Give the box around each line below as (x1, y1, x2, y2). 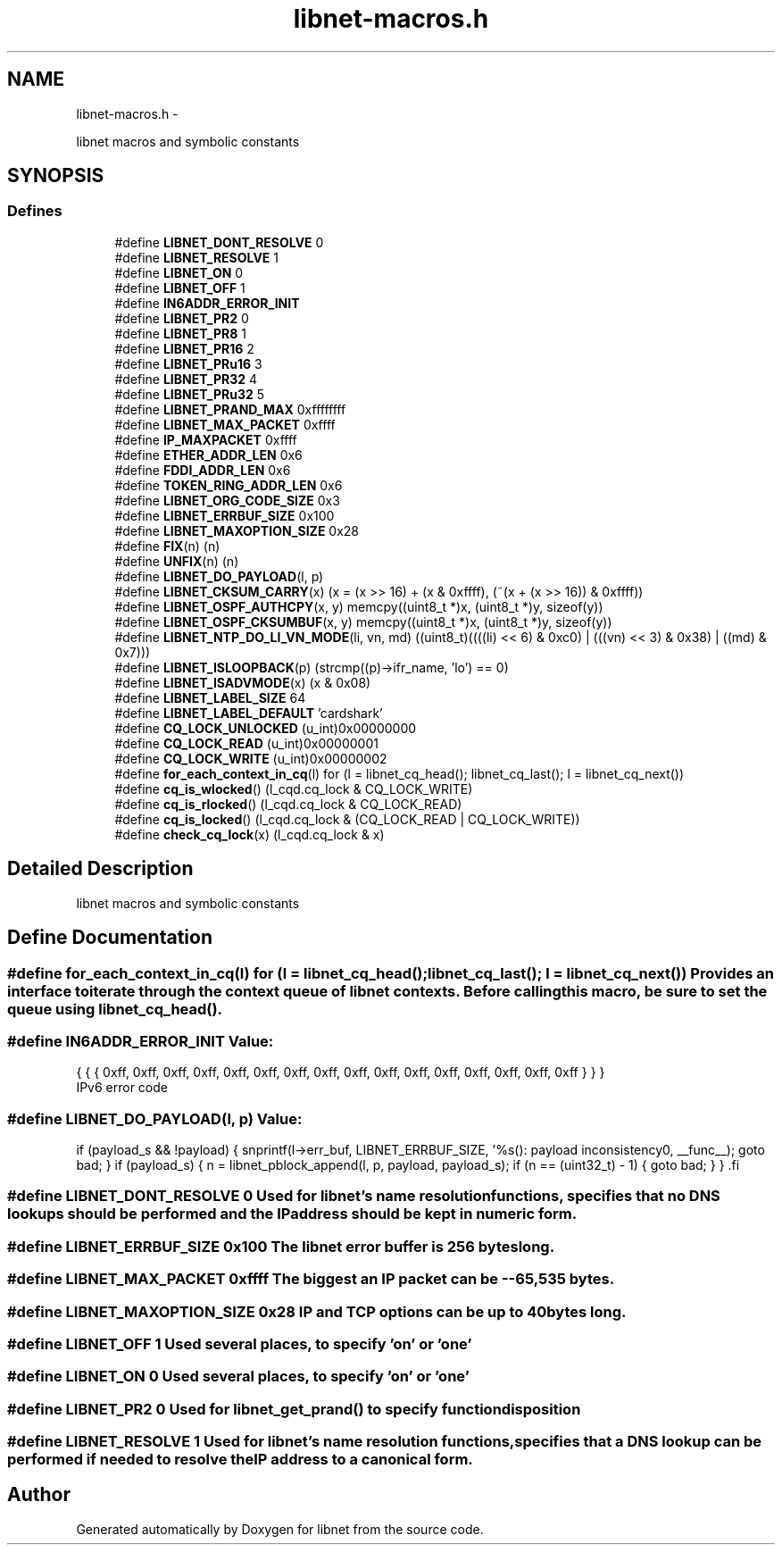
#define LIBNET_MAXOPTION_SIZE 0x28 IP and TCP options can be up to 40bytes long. (7, 1302, 627, 1321)
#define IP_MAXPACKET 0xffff (114, 431, 297, 447)
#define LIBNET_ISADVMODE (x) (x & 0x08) (114, 674, 371, 690)
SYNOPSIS (7, 164, 104, 188)
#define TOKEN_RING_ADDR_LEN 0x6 (114, 477, 343, 493)
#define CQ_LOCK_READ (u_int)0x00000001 (114, 735, 379, 751)
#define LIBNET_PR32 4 (114, 371, 258, 387)
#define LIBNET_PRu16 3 (114, 355, 262, 371)
